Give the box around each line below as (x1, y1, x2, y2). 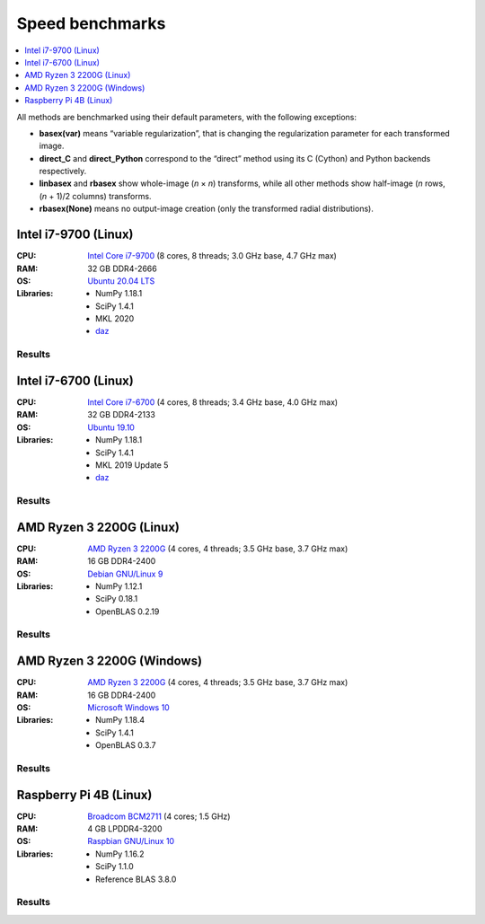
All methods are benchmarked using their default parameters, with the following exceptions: (16, 111, 357, 122)
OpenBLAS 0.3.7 (95, 740, 156, 751)
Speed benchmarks (16, 13, 166, 33)
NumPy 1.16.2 (95, 849, 145, 859)
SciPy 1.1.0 (95, 861, 134, 872)
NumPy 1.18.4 (95, 715, 145, 726)
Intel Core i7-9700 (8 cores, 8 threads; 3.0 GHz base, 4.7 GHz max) (87, 251, 337, 261)
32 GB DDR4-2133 (87, 409, 156, 420)
